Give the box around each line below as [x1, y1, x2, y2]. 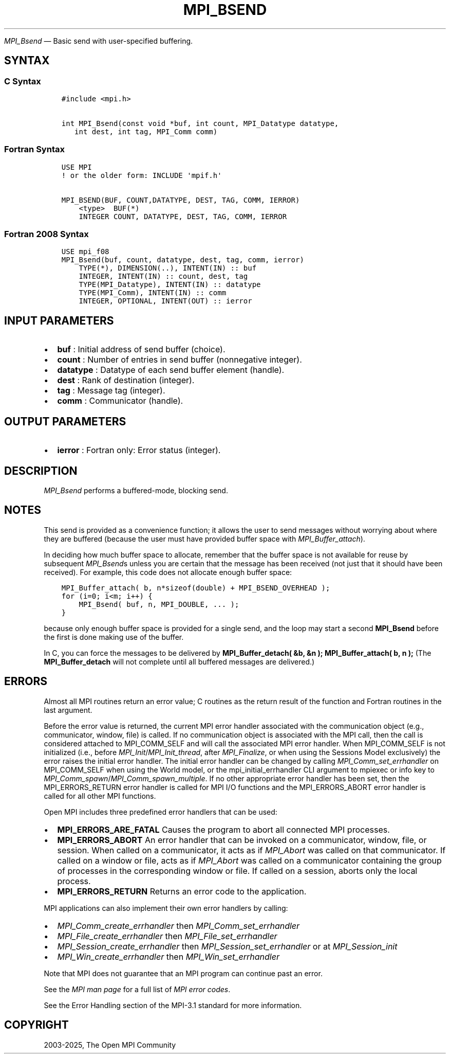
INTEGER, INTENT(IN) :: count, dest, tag [79, 272, 248, 281]
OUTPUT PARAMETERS [4, 415, 126, 428]
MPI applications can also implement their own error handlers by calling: [44, 903, 288, 912]
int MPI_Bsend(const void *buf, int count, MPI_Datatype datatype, [61, 119, 339, 128]
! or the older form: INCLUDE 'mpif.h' [61, 171, 222, 180]
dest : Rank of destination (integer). [57, 375, 195, 386]
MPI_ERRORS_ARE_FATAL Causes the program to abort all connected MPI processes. [57, 824, 390, 835]
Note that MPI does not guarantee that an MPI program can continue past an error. [44, 969, 323, 978]
